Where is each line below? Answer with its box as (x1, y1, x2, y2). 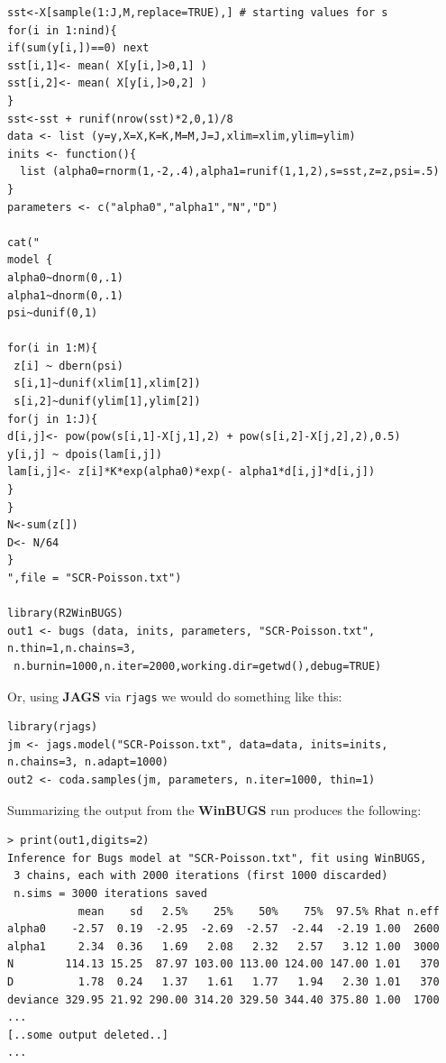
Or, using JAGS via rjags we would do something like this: (7, 686, 342, 705)
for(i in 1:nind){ (7, 23, 117, 37)
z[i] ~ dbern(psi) (14, 359, 123, 372)
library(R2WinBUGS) (7, 607, 123, 620)
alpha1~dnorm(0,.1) (7, 289, 123, 302)
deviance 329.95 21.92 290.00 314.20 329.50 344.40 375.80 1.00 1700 (7, 993, 440, 1006)
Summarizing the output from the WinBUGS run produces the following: (7, 800, 422, 819)
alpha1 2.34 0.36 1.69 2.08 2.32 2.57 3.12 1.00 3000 (7, 939, 440, 953)
